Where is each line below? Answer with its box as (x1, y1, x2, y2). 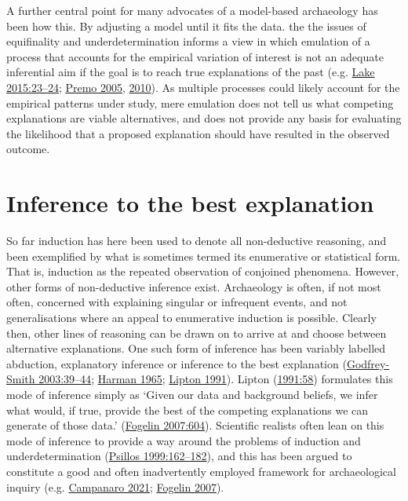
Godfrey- (346, 355, 390, 371)
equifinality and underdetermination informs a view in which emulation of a (6, 33, 370, 49)
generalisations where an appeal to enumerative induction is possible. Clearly (6, 309, 377, 326)
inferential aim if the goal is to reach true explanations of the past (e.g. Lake (6, 64, 375, 80)
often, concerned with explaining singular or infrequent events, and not (6, 294, 348, 310)
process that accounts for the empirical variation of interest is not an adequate (6, 48, 384, 64)
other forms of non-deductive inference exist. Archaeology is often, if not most (6, 278, 381, 294)
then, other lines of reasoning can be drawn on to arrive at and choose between (6, 324, 387, 341)
